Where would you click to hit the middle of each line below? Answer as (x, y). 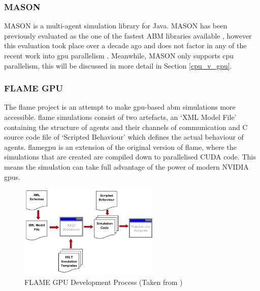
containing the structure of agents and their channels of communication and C (126, 127)
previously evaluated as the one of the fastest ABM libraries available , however (128, 35)
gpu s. (12, 176)
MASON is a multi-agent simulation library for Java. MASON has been (116, 26)
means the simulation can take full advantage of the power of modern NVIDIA (126, 166)
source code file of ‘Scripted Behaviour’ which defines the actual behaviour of (124, 137)
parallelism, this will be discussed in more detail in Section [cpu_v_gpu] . (118, 65)
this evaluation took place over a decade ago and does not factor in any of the (125, 45)
